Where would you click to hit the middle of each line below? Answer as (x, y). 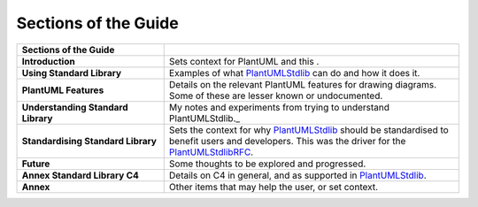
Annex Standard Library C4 (80, 175)
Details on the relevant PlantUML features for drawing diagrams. (303, 84)
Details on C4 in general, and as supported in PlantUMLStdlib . (297, 175)
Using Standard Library (72, 73)
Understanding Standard (75, 107)
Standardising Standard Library (89, 141)
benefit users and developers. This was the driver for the (287, 141)
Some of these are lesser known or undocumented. (276, 96)
